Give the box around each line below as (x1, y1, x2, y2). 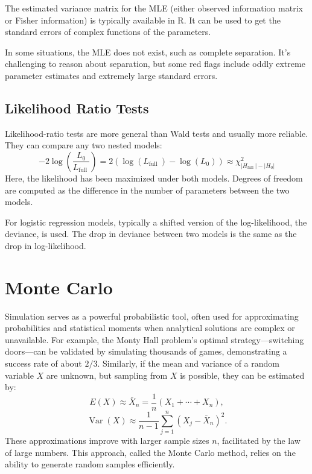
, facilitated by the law (217, 434, 301, 446)
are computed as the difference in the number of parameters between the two (5, 183, 290, 196)
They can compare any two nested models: (5, 139, 162, 151)
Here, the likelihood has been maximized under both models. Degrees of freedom (5, 171, 303, 184)
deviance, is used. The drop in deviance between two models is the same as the (5, 227, 297, 240)
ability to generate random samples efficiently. (5, 458, 175, 470)
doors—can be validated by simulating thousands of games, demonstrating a (5, 345, 287, 358)
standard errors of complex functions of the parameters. (5, 25, 211, 38)
